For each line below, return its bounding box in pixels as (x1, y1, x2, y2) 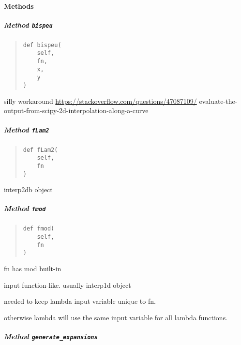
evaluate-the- (199, 96, 238, 106)
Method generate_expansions (4, 331, 98, 341)
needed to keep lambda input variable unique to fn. (4, 296, 156, 306)
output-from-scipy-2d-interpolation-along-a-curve (4, 105, 149, 115)
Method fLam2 (4, 124, 49, 134)
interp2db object (4, 184, 53, 195)
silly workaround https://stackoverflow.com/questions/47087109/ (4, 96, 197, 106)
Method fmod (4, 203, 46, 214)
